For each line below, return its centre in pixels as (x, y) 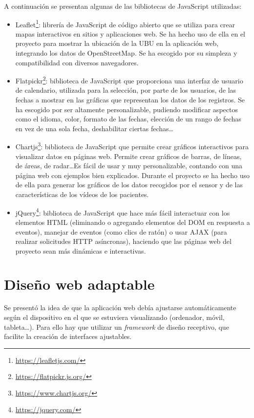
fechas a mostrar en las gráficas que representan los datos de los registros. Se (130, 100)
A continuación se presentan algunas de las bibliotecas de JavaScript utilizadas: (123, 6)
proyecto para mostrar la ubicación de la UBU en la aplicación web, (117, 43)
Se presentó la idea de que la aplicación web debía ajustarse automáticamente (120, 308)
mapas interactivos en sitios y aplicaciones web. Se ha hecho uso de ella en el (130, 33)
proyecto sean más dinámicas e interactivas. (81, 250)
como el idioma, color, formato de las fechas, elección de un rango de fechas (128, 119)
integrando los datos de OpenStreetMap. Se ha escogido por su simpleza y (126, 53)
